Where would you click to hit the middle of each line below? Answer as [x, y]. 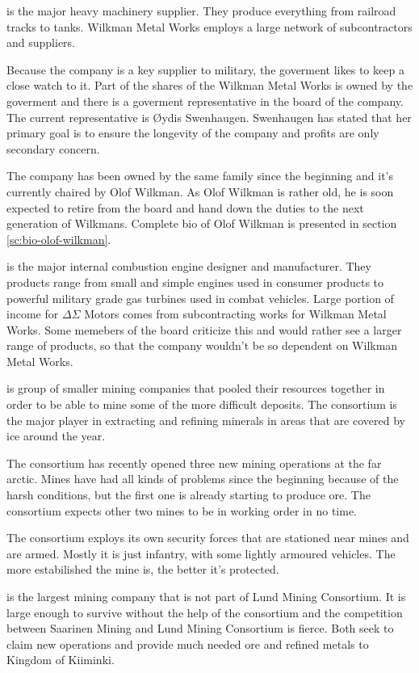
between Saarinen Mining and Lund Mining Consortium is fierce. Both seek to [200, 628]
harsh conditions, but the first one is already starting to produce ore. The [189, 495]
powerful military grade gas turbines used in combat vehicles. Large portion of [200, 298]
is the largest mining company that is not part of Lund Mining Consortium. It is [206, 596]
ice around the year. [56, 436]
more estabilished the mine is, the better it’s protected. [143, 569]
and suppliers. [41, 42]
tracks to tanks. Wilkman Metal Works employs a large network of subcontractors [209, 26]
